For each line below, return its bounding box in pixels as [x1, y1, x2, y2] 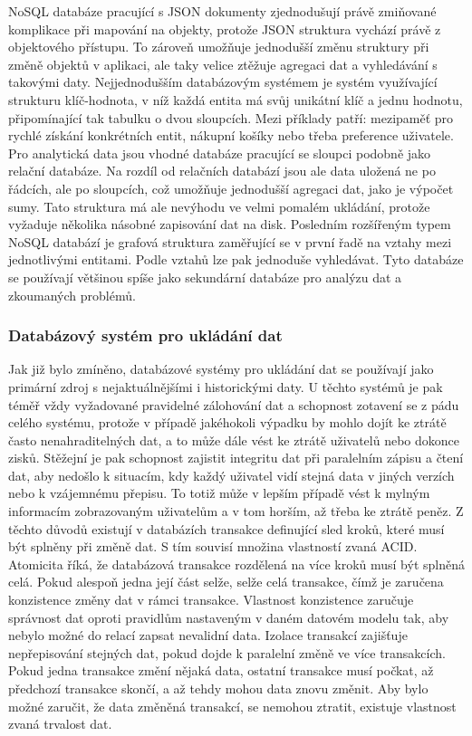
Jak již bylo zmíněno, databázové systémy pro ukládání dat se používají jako [8, 359, 434, 378]
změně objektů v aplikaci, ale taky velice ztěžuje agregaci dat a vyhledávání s [8, 54, 438, 73]
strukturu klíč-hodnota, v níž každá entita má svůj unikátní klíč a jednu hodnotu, [8, 90, 463, 109]
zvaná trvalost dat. [8, 714, 112, 733]
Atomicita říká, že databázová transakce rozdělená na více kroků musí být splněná [8, 554, 465, 573]
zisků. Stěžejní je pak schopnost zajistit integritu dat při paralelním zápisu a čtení [8, 448, 464, 467]
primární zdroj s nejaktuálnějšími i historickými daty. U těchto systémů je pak [8, 377, 443, 396]
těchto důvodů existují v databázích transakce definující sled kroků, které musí [8, 519, 445, 538]
